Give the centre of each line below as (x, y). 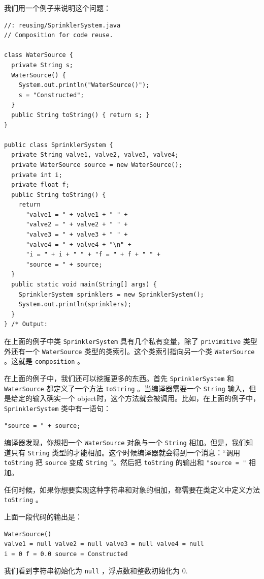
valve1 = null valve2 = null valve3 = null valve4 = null (104, 544)
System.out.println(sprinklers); (75, 305)
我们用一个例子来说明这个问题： (57, 8)
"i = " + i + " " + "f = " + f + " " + (93, 255)
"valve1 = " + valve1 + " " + (77, 214)
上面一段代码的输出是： (43, 516)
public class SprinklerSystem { (59, 145)
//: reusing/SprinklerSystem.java (62, 25)
